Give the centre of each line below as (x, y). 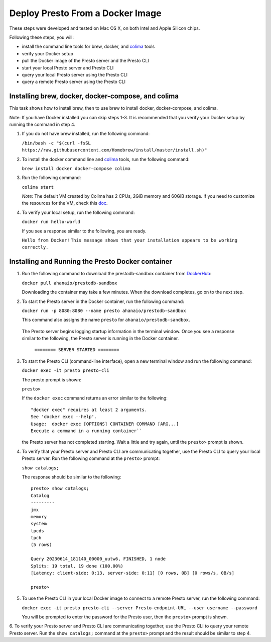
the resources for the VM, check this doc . (65, 203)
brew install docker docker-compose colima (76, 168)
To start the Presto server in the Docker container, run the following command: (103, 301)
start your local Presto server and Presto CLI (68, 67)
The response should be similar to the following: (72, 477)
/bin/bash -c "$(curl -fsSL (56, 143)
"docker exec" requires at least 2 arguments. (89, 410)
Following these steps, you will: (41, 37)
